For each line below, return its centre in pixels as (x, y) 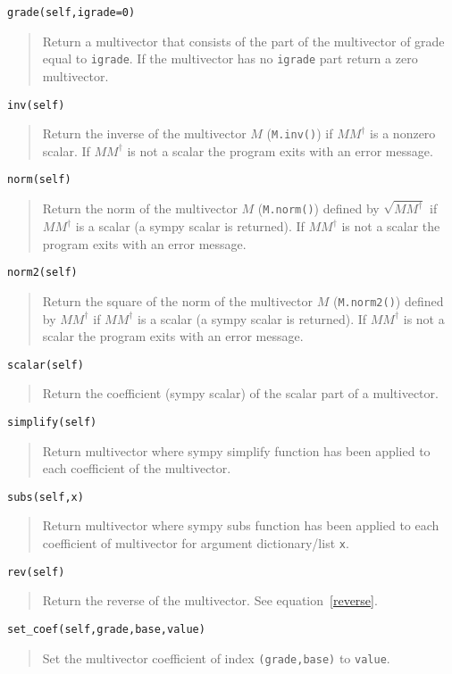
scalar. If (66, 150)
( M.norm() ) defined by (318, 208)
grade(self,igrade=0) (71, 12)
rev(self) (36, 572)
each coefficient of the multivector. (137, 468)
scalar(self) (46, 365)
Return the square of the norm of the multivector (177, 300)
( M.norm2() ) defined (388, 300)
